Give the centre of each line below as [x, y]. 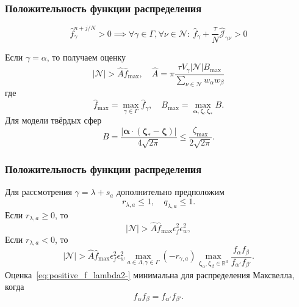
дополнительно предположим [170, 192]
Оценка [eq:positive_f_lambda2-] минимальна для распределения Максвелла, [150, 274]
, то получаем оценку [86, 57]
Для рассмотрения [38, 192]
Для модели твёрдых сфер [53, 120]
